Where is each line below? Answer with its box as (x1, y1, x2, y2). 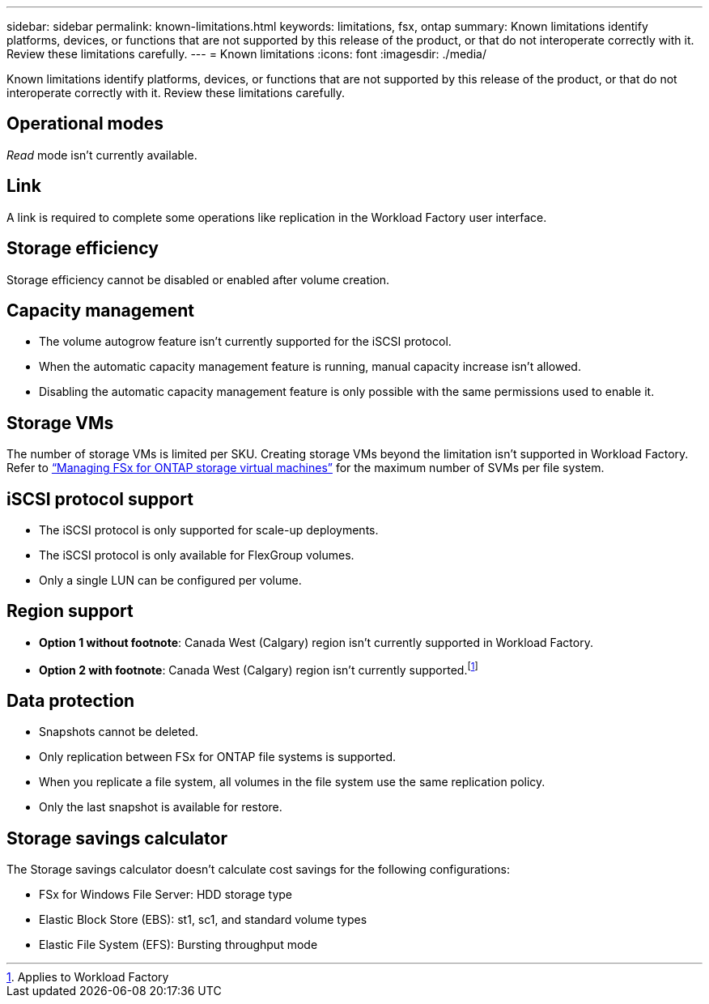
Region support (6, 601, 134, 622)
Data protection (6, 690, 135, 711)
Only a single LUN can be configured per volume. (39, 573, 302, 588)
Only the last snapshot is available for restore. (39, 800, 282, 815)
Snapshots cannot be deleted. (39, 725, 199, 739)
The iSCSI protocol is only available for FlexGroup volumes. (39, 548, 354, 563)
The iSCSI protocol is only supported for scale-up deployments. (39, 523, 379, 538)
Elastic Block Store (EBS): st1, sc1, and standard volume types (39, 913, 367, 927)
